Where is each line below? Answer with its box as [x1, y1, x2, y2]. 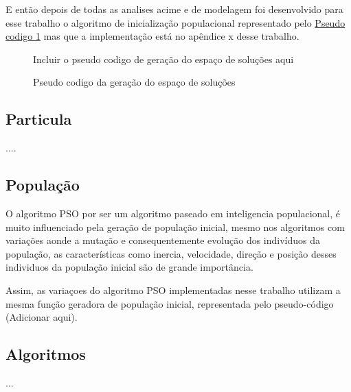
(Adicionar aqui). [5, 310, 78, 324]
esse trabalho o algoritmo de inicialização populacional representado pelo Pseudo [5, 15, 346, 29]
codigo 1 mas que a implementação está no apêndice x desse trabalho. [5, 29, 299, 43]
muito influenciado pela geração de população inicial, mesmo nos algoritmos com [5, 219, 345, 234]
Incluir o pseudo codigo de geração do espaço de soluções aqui [33, 51, 294, 66]
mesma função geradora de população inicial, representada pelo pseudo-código [5, 296, 334, 310]
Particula [5, 108, 72, 130]
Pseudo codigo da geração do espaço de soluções [33, 75, 236, 89]
